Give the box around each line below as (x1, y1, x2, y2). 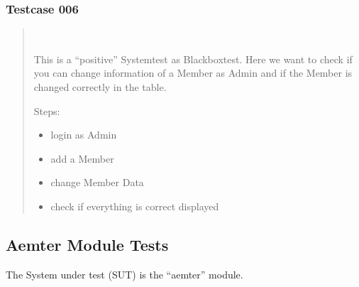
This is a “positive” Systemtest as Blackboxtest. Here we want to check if (33, 51, 353, 66)
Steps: (33, 103, 60, 118)
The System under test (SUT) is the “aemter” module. (6, 266, 243, 281)
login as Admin (50, 127, 117, 142)
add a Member (50, 151, 114, 166)
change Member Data (50, 175, 144, 190)
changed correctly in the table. (33, 80, 167, 94)
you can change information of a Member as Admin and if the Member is (33, 65, 353, 80)
